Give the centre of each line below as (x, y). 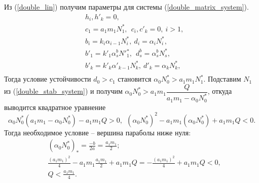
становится (135, 79)
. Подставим (222, 79)
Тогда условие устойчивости (48, 79)
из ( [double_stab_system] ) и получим (63, 91)
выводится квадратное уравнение (55, 107)
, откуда (220, 91)
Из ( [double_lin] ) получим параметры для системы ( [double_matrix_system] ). (126, 7)
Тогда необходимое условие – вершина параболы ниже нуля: (98, 132)
